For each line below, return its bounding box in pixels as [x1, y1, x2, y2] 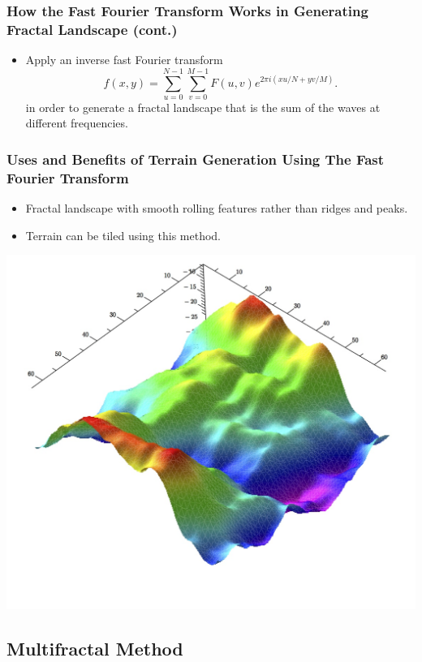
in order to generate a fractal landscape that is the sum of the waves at [25, 98, 381, 115]
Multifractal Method [6, 635, 183, 660]
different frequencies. [25, 114, 128, 131]
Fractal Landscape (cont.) [6, 19, 178, 39]
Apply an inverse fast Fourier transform [25, 51, 223, 68]
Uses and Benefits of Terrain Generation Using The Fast [6, 148, 385, 169]
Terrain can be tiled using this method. [25, 226, 221, 243]
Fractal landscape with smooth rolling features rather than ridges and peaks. [25, 200, 408, 217]
